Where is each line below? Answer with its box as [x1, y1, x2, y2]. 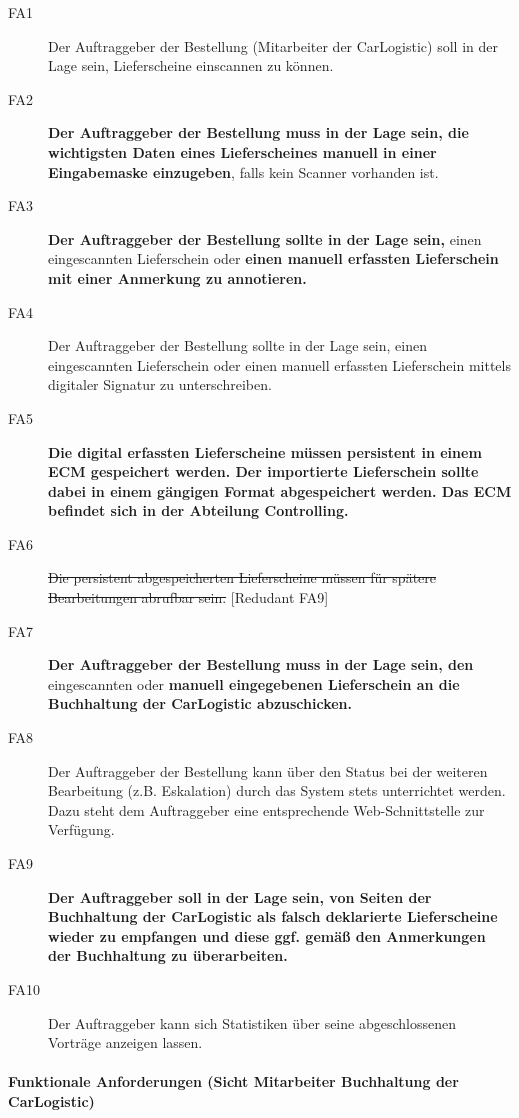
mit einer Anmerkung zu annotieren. [48, 267, 307, 288]
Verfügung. [48, 819, 115, 840]
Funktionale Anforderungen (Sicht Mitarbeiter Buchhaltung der [8, 1071, 459, 1092]
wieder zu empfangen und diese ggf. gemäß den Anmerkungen [48, 925, 486, 946]
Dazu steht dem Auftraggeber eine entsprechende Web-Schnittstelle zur [48, 799, 485, 820]
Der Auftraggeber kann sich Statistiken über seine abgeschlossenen [48, 1012, 456, 1033]
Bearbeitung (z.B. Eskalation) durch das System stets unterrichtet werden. [48, 780, 506, 801]
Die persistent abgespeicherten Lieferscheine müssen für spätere [48, 567, 437, 588]
